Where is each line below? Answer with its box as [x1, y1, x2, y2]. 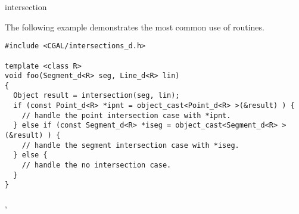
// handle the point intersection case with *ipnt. [21, 111, 231, 120]
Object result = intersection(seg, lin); [13, 91, 180, 100]
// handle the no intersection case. [21, 161, 172, 170]
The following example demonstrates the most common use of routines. [5, 20, 264, 33]
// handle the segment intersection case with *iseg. [21, 141, 239, 150]
